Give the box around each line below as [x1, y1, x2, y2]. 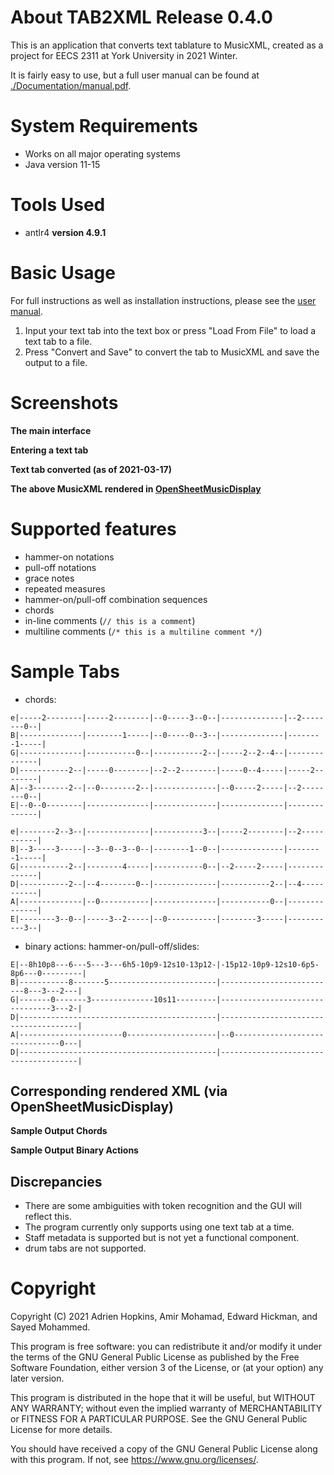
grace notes [24, 572, 75, 584]
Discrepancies [10, 1173, 103, 1190]
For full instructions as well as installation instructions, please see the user [10, 294, 317, 306]
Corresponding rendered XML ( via [10, 1082, 228, 1100]
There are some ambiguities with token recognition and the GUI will [24, 1200, 302, 1212]
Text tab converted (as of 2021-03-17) [10, 463, 172, 475]
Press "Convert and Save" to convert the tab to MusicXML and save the [24, 346, 320, 358]
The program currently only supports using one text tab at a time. [24, 1221, 295, 1233]
